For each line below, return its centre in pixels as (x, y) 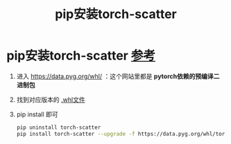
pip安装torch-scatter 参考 (81, 56)
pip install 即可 (37, 114)
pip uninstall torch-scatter (59, 127)
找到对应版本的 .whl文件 (51, 99)
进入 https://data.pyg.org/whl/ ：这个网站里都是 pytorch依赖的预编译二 (118, 76)
